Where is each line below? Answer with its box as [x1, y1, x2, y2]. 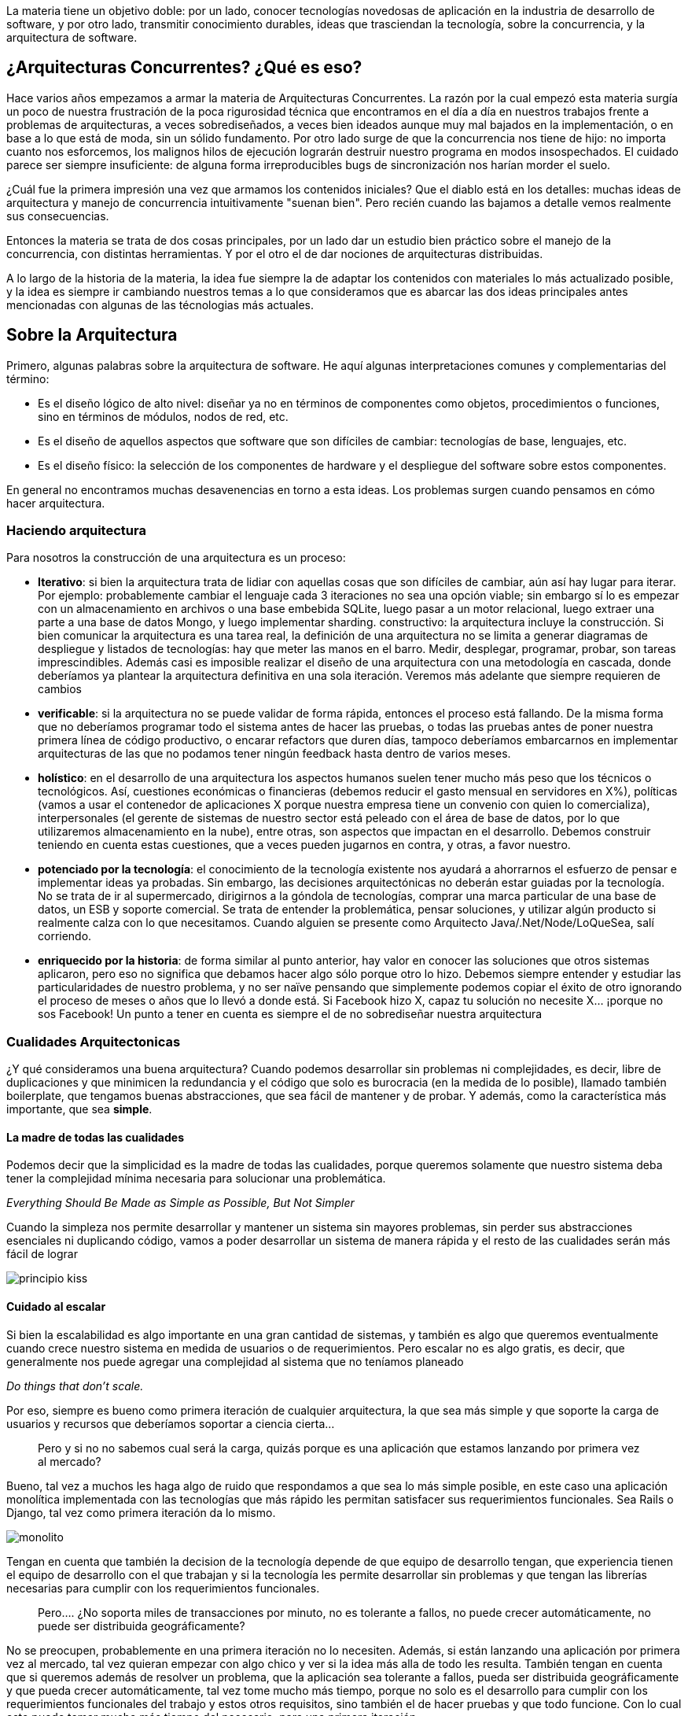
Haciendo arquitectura [6, 522, 146, 539]
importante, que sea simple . [6, 1102, 153, 1116]
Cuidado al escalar [6, 1300, 106, 1314]
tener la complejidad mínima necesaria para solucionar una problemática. [6, 1172, 386, 1186]
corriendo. [38, 929, 92, 943]
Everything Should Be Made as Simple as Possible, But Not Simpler [6, 1196, 355, 1210]
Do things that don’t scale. [6, 1378, 144, 1393]
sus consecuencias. [6, 209, 109, 223]
